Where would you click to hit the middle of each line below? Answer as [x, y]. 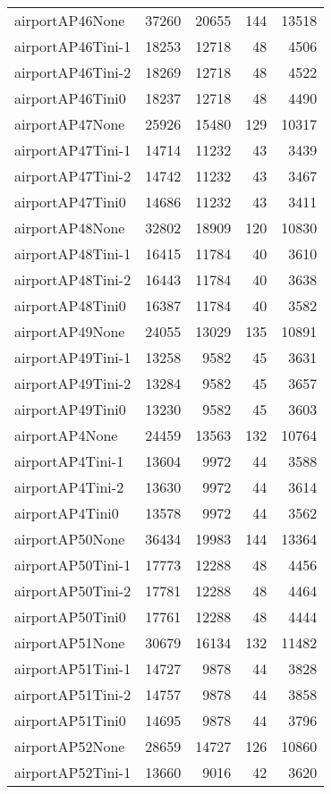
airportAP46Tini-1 [73, 46]
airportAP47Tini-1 [73, 150]
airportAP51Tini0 [70, 720]
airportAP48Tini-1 [73, 253]
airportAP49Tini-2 [73, 383]
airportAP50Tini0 [70, 617]
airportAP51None [70, 642]
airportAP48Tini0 [70, 305]
